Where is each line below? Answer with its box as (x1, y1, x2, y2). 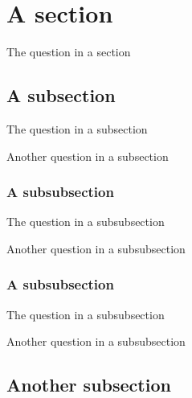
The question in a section (6, 43, 131, 60)
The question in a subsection (6, 120, 148, 137)
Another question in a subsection (6, 147, 169, 164)
